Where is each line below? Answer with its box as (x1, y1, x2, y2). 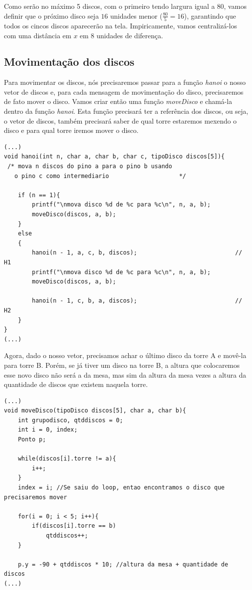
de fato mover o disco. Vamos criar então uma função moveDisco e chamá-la (4, 96, 232, 106)
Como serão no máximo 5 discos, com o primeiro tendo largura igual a (4, 1, 215, 11)
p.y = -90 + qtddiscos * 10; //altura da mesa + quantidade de (18, 561, 229, 568)
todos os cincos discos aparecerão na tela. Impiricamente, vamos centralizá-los (4, 20, 237, 30)
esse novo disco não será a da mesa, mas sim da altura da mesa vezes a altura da (4, 369, 246, 380)
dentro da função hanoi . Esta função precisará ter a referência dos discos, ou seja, (4, 106, 249, 116)
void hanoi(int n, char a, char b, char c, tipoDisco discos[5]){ (4, 153, 225, 160)
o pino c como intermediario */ (14, 172, 186, 180)
